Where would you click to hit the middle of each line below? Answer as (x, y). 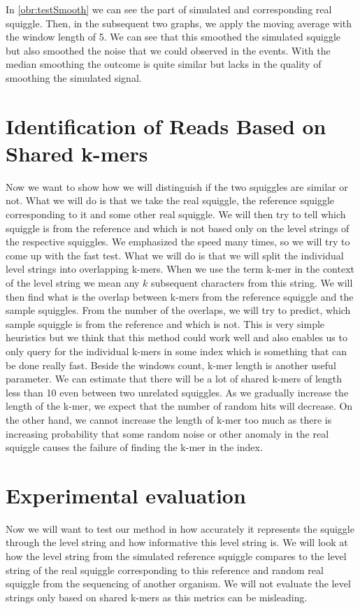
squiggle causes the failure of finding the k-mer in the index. (134, 447)
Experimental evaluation (126, 495)
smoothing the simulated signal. (74, 77)
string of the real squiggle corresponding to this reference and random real (165, 569)
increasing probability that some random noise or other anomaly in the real (167, 433)
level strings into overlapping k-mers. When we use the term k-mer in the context (180, 269)
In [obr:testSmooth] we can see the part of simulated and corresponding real (169, 9)
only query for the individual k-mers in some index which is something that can (177, 351)
